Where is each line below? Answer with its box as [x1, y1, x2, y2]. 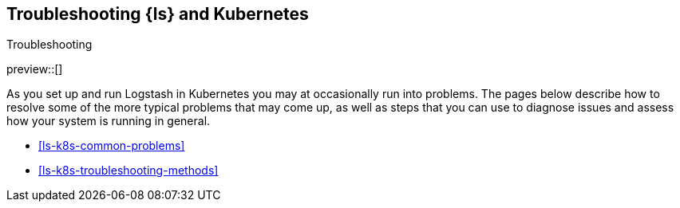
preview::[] [6, 62, 63, 77]
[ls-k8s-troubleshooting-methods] [38, 163, 219, 178]
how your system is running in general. [6, 114, 211, 128]
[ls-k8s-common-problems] [38, 139, 185, 153]
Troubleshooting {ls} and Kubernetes [6, 4, 309, 24]
